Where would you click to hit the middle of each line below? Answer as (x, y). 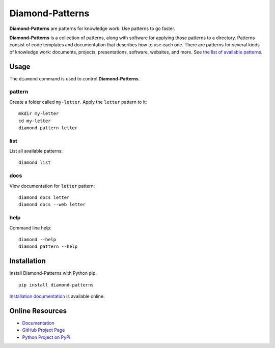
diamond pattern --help (48, 246)
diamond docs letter (44, 198)
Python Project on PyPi (46, 337)
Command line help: (31, 228)
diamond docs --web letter (52, 205)
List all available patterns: (36, 151)
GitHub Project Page (44, 330)
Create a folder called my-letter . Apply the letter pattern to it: (78, 102)
